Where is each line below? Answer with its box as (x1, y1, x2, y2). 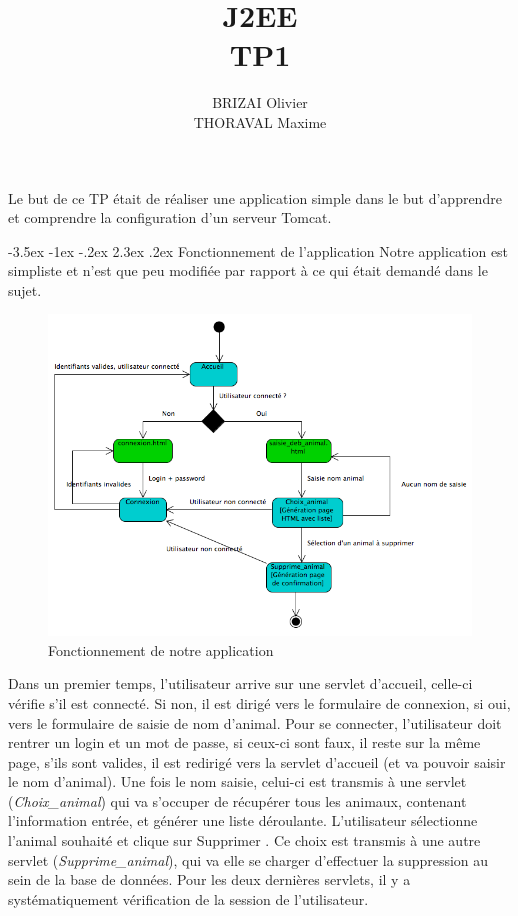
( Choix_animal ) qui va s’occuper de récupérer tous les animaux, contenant (8, 790, 467, 811)
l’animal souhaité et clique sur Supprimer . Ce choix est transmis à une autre (8, 830, 481, 851)
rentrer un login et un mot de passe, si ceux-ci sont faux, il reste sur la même (8, 732, 481, 753)
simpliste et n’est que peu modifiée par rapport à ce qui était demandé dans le (8, 260, 488, 281)
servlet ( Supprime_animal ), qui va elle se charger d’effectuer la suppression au (8, 849, 489, 870)
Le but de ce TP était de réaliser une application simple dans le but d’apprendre (8, 187, 502, 208)
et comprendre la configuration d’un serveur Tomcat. (8, 207, 332, 228)
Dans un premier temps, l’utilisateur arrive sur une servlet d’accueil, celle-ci (8, 673, 473, 694)
